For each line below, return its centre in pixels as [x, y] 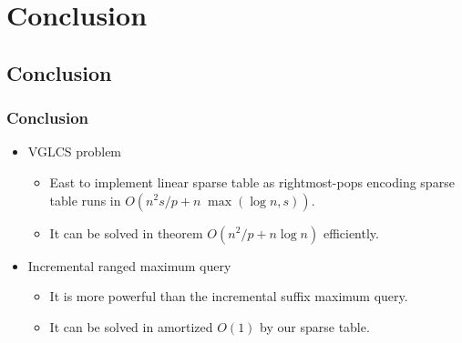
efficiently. [351, 232]
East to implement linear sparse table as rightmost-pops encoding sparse [252, 182]
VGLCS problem [75, 151]
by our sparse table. [315, 326]
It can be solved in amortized [131, 326]
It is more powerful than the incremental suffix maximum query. [229, 296]
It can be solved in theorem [126, 232]
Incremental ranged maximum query [129, 265]
